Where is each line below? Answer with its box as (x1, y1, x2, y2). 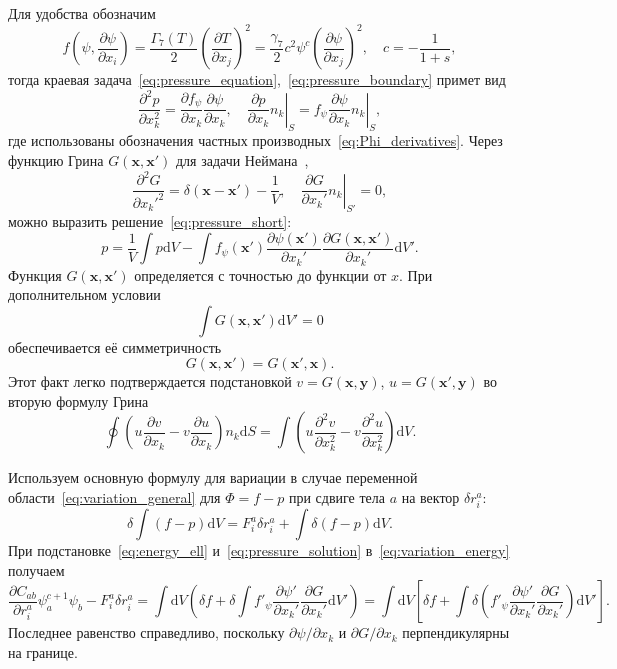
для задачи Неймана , (175, 150, 309, 171)
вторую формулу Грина (8, 390, 149, 411)
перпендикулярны (402, 622, 510, 643)
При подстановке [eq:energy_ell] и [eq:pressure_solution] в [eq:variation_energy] (8, 540, 510, 561)
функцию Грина (8, 150, 104, 171)
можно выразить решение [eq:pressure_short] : (8, 211, 292, 232)
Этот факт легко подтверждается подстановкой (8, 371, 292, 392)
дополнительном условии (8, 284, 161, 305)
